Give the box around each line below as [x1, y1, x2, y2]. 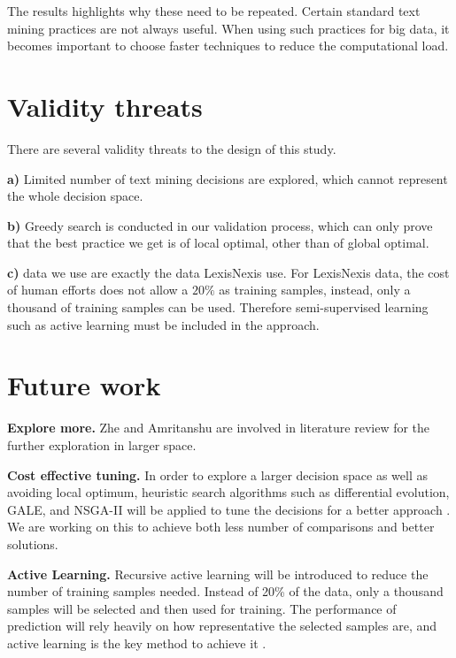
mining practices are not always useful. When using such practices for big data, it [7, 19, 450, 37]
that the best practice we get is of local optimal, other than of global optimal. [7, 233, 429, 252]
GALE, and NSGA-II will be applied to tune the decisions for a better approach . [7, 500, 451, 518]
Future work [7, 367, 161, 403]
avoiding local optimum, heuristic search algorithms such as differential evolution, [7, 483, 450, 501]
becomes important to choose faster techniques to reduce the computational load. [7, 36, 449, 55]
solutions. [7, 534, 58, 553]
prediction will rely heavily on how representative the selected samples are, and [7, 616, 437, 635]
